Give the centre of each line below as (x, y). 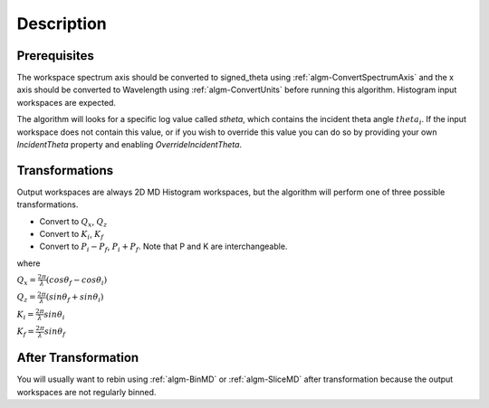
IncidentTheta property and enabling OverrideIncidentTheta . (129, 145)
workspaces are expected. (67, 102)
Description (62, 24)
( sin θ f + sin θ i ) (75, 299)
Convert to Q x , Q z (73, 222)
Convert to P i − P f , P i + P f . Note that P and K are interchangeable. (163, 247)
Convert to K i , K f (72, 235)
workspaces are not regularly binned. (86, 392)
